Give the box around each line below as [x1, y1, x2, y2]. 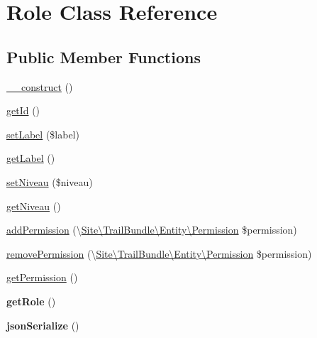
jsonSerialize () [6, 317, 79, 332]
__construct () [6, 79, 73, 94]
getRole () [6, 293, 56, 308]
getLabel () [6, 151, 55, 165]
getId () [6, 103, 40, 118]
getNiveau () [6, 198, 61, 213]
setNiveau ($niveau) [6, 174, 93, 189]
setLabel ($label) [6, 126, 79, 141]
